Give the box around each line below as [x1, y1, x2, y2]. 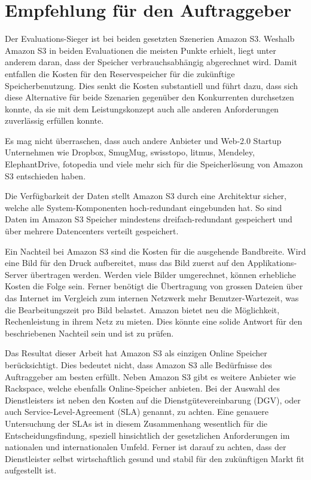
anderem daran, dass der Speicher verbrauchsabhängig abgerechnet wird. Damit [5, 56, 297, 68]
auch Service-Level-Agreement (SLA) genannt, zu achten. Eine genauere [5, 405, 269, 418]
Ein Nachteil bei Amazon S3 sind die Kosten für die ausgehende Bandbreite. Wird [5, 244, 306, 257]
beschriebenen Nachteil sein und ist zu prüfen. [5, 326, 174, 339]
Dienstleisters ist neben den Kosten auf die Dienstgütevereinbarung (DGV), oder [5, 393, 301, 406]
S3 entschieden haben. [5, 169, 86, 182]
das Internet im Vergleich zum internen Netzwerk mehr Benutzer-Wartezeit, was [5, 292, 299, 304]
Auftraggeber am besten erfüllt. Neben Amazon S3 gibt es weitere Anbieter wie [5, 370, 296, 383]
